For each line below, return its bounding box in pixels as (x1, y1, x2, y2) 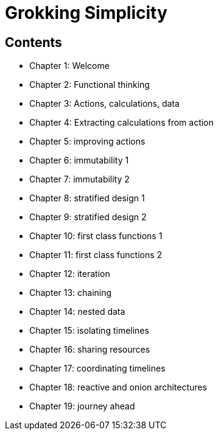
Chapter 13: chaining (29, 287, 112, 298)
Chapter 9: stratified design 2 (29, 212, 147, 223)
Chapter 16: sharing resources (29, 344, 150, 355)
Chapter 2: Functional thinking (29, 79, 150, 90)
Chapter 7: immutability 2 (29, 174, 130, 185)
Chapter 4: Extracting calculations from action (29, 117, 214, 128)
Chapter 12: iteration (29, 268, 110, 279)
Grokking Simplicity (5, 2, 167, 23)
